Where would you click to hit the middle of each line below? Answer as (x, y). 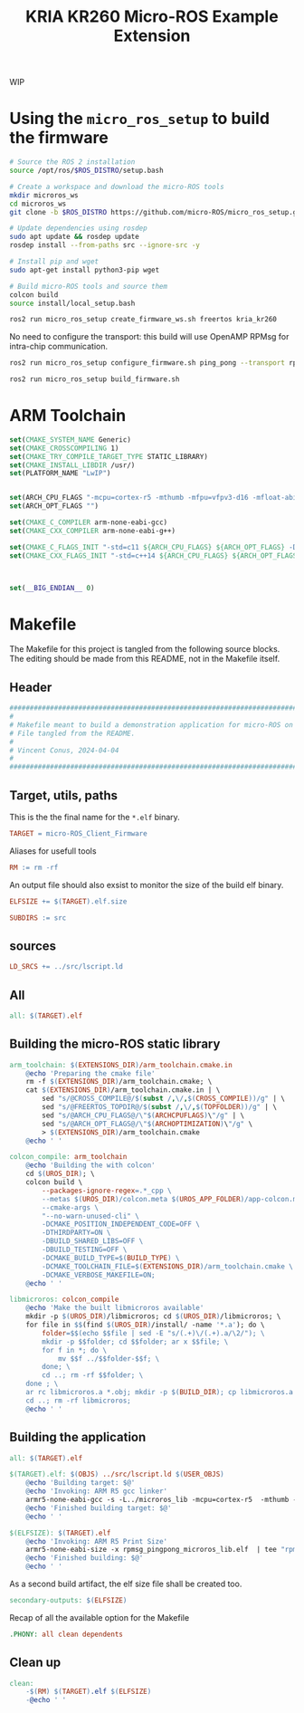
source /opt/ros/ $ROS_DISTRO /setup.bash (87, 170)
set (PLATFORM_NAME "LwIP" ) (60, 474)
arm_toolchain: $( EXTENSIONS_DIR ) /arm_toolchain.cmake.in (121, 1065)
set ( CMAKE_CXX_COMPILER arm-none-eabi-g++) (93, 531)
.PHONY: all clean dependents (66, 1634)
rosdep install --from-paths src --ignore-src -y (105, 245)
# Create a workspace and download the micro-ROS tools (117, 187)
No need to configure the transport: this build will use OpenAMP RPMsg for (149, 337)
